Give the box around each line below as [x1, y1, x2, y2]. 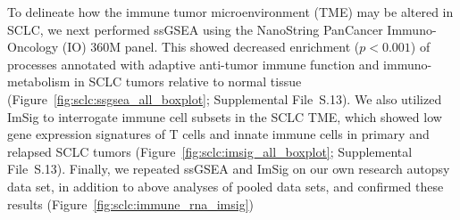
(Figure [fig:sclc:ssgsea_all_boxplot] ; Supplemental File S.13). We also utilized [7, 89, 442, 108]
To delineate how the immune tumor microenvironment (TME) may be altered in [7, 3, 454, 20]
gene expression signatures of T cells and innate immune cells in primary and [7, 125, 430, 143]
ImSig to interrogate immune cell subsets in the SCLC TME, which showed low [7, 107, 442, 126]
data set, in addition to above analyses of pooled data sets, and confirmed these [7, 176, 444, 195]
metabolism [7, 72, 71, 91]
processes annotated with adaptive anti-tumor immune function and [7, 54, 380, 73]
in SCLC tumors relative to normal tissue [74, 72, 302, 91]
